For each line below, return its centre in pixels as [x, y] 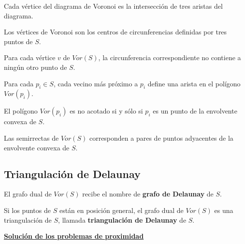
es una [224, 210]
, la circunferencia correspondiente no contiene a [170, 57]
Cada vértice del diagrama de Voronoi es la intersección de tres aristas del [113, 6]
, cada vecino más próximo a [96, 83]
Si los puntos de [27, 210]
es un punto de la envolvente [195, 111]
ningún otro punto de [36, 67]
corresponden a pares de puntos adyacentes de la [161, 138]
